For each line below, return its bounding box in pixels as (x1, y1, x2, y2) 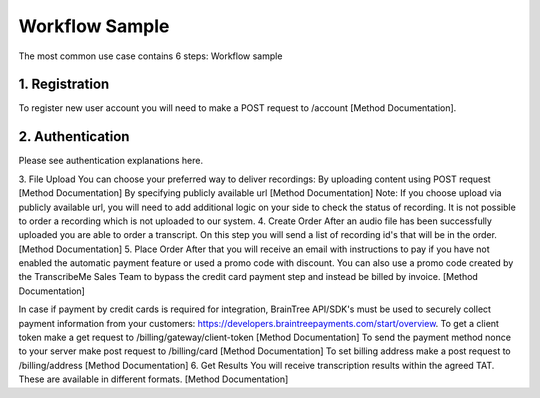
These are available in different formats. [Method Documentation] (18, 373, 289, 385)
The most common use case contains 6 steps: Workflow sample (18, 50, 283, 62)
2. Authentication (18, 128, 130, 145)
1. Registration (18, 76, 110, 93)
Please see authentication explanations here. (18, 155, 204, 167)
